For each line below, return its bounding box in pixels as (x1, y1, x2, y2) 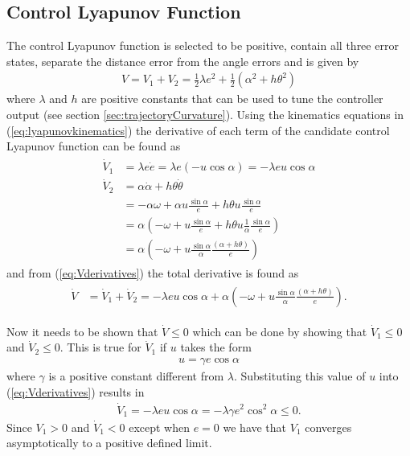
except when (129, 418, 190, 435)
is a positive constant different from (48, 368, 224, 384)
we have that (223, 418, 287, 435)
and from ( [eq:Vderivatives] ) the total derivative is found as (6, 265, 299, 281)
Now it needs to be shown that (6, 322, 158, 339)
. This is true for (59, 339, 141, 355)
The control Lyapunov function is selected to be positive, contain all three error (6, 37, 399, 54)
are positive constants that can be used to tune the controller (81, 90, 383, 107)
